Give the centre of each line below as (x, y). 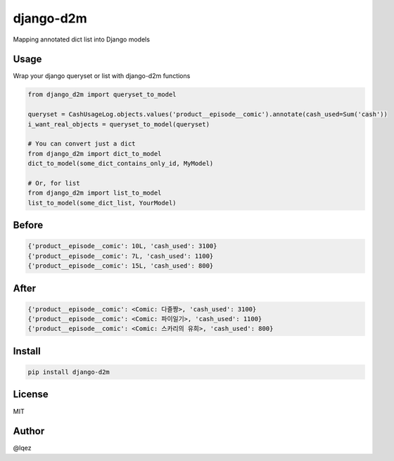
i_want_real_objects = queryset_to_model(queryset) (119, 124)
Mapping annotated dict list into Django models (82, 39)
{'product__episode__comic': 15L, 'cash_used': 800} (121, 266)
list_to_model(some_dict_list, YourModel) (102, 203)
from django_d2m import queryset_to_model (102, 95)
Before (28, 225)
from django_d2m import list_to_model (95, 193)
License (31, 395)
